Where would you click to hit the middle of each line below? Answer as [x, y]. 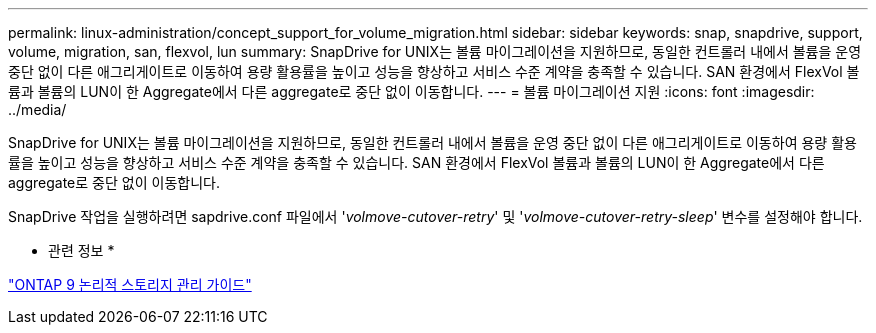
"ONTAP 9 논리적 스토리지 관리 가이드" [130, 284]
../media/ [37, 109]
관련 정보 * [81, 250]
